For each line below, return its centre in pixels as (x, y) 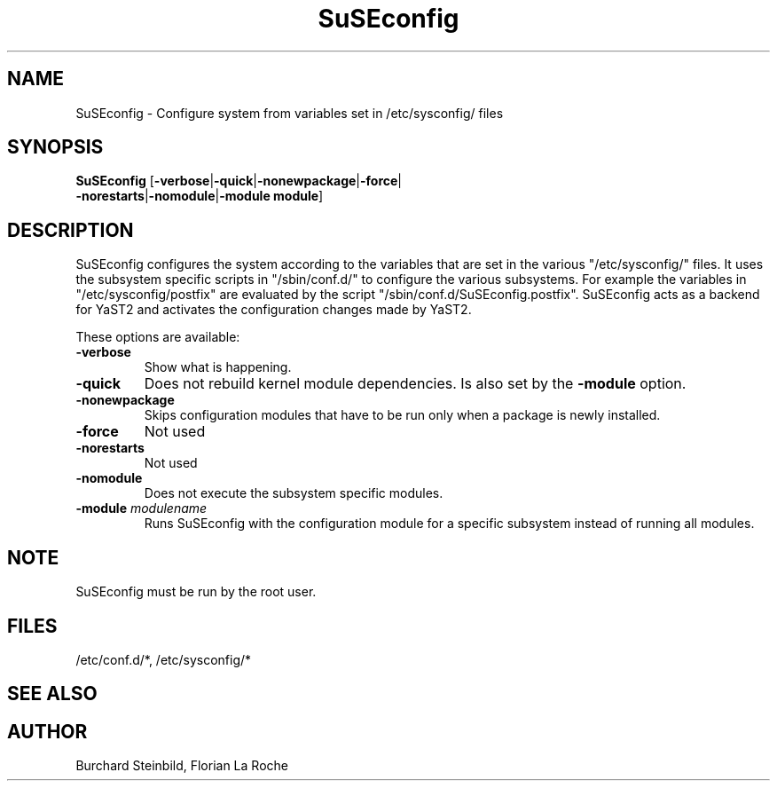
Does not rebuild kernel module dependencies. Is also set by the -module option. (415, 384)
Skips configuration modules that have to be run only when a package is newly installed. (402, 415)
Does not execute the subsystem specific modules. (294, 493)
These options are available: (158, 337)
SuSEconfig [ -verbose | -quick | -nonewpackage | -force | (239, 181)
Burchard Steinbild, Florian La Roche (182, 766)
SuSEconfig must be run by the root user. (196, 592)
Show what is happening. (218, 367)
